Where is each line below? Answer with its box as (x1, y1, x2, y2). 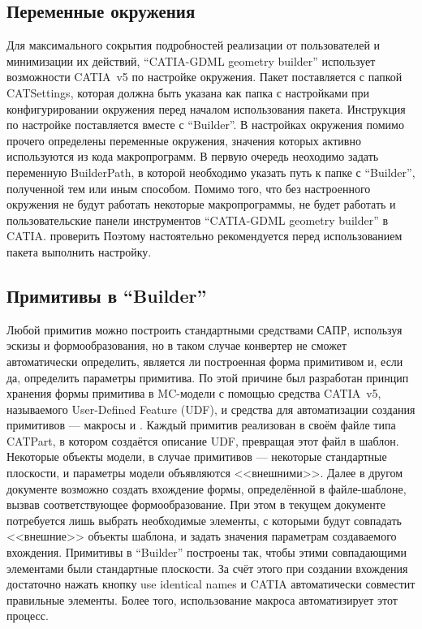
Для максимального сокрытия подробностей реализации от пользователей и (6, 37, 381, 54)
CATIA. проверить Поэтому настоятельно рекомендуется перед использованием (6, 227, 403, 244)
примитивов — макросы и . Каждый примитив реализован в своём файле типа (6, 416, 396, 433)
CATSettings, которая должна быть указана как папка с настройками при (6, 84, 370, 101)
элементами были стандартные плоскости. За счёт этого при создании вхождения (6, 559, 408, 576)
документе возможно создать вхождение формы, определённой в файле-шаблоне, (6, 480, 407, 497)
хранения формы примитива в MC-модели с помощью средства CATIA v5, (6, 385, 381, 402)
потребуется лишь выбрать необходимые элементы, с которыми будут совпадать (6, 511, 402, 528)
